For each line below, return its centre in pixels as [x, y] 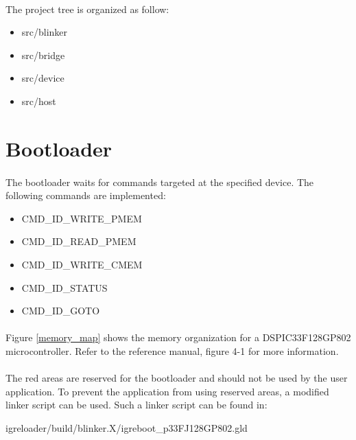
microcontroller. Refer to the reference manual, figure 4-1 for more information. [172, 350]
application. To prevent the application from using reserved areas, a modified [167, 391]
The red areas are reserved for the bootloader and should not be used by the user [177, 378]
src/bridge [43, 55]
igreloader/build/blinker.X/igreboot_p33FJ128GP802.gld [127, 427]
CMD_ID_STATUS [64, 287]
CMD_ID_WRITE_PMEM [82, 218]
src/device [43, 78]
